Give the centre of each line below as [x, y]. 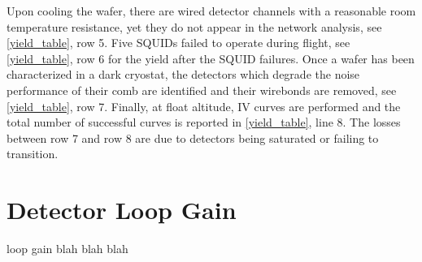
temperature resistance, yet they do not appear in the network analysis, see [194, 26]
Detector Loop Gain [122, 210]
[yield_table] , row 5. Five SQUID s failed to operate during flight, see [178, 43]
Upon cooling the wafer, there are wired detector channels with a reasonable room [211, 11]
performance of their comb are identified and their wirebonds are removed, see [202, 90]
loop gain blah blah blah [67, 249]
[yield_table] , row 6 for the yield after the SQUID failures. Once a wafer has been [211, 58]
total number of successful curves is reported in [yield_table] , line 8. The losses [204, 122]
